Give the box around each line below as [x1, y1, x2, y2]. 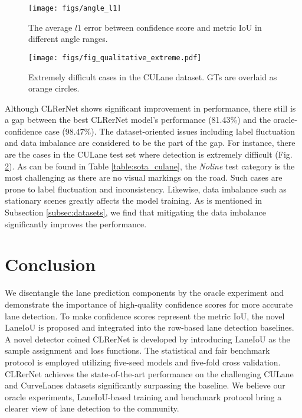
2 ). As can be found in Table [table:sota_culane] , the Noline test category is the [5, 159, 295, 172]
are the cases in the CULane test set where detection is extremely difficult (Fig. [5, 148, 293, 161]
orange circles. [28, 82, 80, 94]
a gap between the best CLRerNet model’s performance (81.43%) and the [5, 113, 271, 126]
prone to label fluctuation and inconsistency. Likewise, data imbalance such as [5, 182, 287, 195]
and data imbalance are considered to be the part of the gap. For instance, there [5, 136, 296, 149]
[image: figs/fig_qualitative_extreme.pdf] [28, 53, 202, 62]
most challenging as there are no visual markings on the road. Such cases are [5, 171, 283, 184]
